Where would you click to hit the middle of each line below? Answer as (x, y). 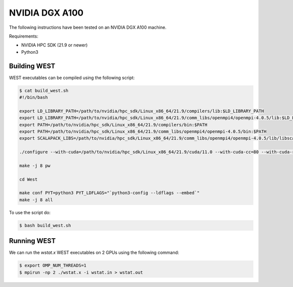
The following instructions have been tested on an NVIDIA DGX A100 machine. (88, 27)
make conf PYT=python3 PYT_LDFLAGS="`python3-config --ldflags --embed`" (109, 193)
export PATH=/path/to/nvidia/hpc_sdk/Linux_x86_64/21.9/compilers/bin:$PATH (113, 125)
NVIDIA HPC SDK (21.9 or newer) (54, 45)
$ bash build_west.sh (45, 225)
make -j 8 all (36, 200)
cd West (28, 179)
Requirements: (24, 36)
